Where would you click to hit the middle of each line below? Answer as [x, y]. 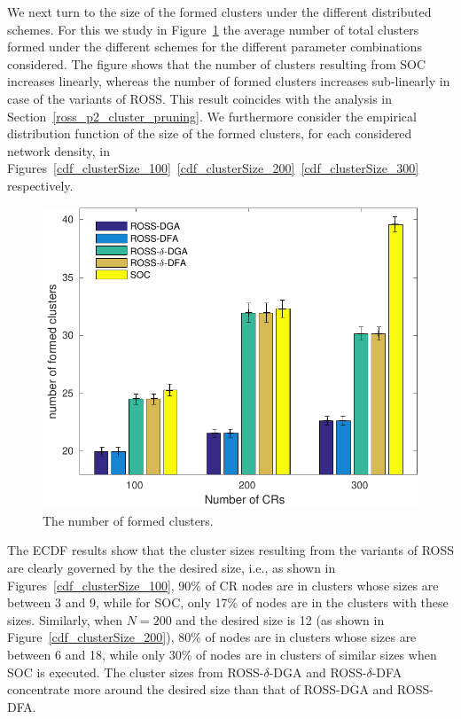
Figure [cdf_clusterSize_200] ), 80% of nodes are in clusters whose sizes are [212, 637]
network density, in [59, 150]
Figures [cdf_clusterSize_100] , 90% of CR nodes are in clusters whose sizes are [223, 585]
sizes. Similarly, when [65, 619]
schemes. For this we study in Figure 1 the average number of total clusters [213, 29]
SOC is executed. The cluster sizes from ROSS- [136, 672]
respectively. [40, 185]
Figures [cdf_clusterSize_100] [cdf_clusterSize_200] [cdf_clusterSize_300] [213, 168]
